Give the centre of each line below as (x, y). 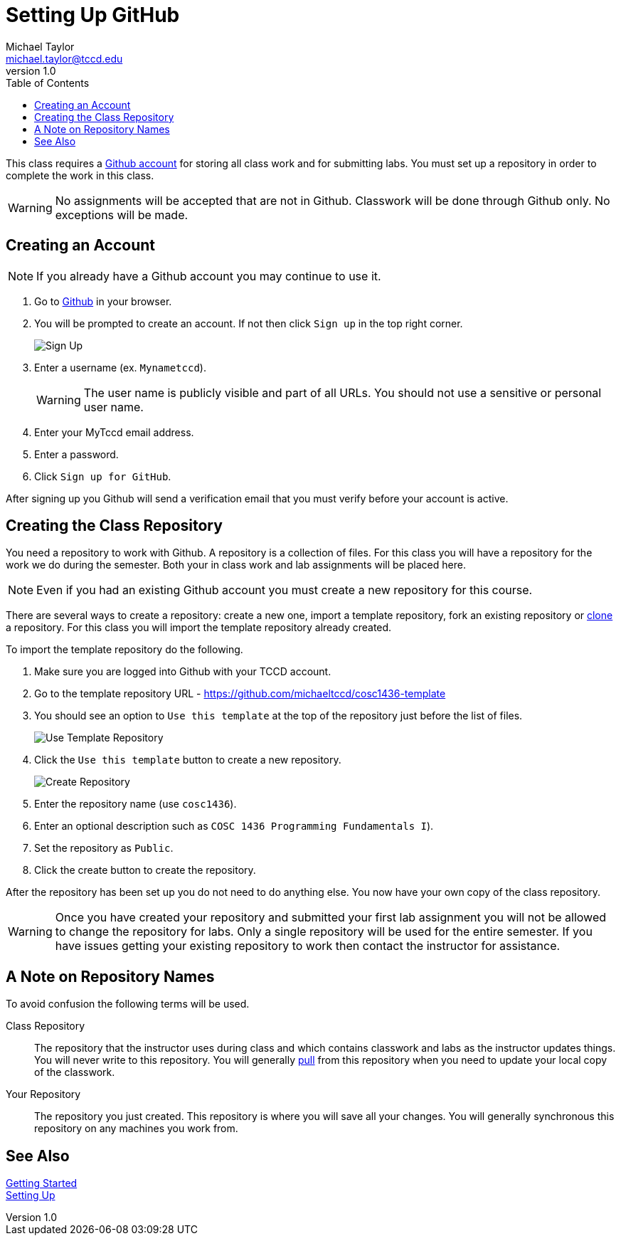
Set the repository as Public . (104, 848)
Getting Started (42, 1183)
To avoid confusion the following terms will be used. (128, 1004)
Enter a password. (76, 454)
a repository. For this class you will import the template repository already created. (199, 628)
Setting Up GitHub (93, 15)
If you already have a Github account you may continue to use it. (209, 276)
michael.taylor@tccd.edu (64, 58)
